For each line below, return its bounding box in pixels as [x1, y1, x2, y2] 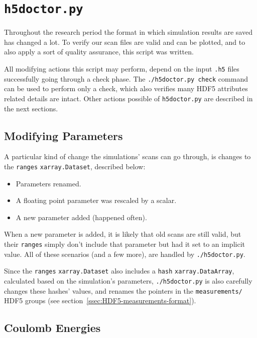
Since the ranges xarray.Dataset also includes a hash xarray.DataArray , [4, 265, 234, 276]
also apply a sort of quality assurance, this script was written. [4, 46, 194, 57]
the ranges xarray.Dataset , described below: [4, 161, 146, 171]
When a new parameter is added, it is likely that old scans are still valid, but [4, 229, 241, 239]
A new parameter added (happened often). [16, 212, 147, 222]
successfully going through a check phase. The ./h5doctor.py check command [4, 73, 248, 84]
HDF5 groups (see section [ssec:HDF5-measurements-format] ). [4, 295, 196, 306]
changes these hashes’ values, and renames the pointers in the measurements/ [4, 285, 242, 296]
